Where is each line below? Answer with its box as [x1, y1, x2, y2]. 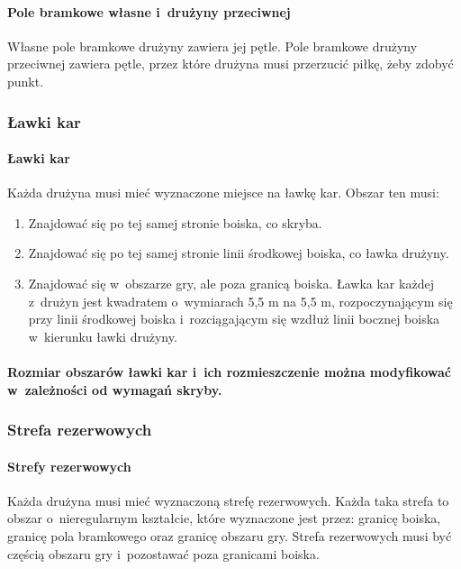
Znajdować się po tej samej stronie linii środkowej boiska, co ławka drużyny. [28, 243, 449, 262]
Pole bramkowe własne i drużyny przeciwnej [7, 2, 291, 21]
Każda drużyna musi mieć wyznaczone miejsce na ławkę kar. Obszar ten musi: [7, 183, 439, 202]
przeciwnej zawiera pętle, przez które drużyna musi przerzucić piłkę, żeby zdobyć [7, 54, 454, 73]
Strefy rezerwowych [7, 456, 131, 475]
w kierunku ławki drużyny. [28, 326, 177, 345]
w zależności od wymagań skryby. [7, 380, 222, 399]
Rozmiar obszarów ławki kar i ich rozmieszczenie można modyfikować [7, 362, 451, 381]
